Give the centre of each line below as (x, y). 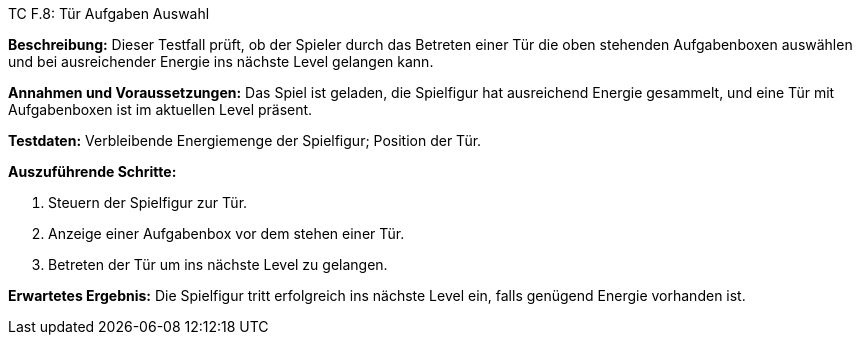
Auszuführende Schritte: (92, 171)
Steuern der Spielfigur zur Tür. (148, 202)
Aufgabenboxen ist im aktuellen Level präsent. (160, 109)
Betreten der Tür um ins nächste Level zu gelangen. (218, 264)
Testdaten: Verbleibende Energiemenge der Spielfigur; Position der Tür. (245, 140)
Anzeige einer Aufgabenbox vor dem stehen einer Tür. (226, 233)
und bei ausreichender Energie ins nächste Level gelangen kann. (221, 61)
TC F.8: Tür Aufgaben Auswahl (109, 13)
